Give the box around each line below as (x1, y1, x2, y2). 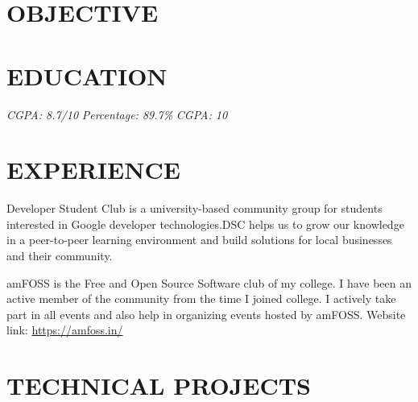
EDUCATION (6, 59, 168, 92)
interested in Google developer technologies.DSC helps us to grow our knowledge (6, 215, 404, 232)
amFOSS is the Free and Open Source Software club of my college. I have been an (6, 274, 412, 291)
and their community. (6, 247, 113, 263)
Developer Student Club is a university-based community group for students (6, 200, 383, 217)
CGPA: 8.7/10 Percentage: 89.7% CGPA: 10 (6, 106, 228, 122)
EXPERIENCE (6, 153, 180, 186)
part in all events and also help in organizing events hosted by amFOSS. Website (6, 305, 406, 322)
